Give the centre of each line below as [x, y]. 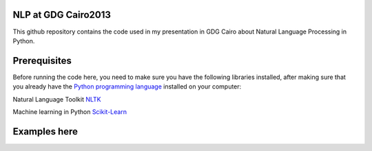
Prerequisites [42, 61]
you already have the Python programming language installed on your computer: [127, 86]
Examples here [45, 131]
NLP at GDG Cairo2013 [62, 15]
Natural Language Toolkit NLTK [57, 99]
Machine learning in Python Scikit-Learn [70, 112]
